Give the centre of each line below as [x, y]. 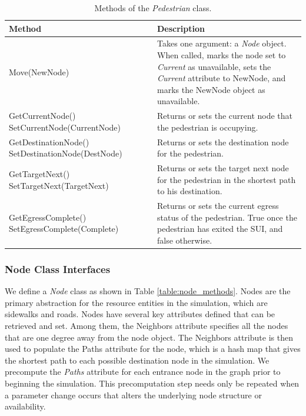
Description [181, 28]
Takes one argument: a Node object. [222, 43]
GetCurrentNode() [42, 116]
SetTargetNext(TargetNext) [59, 185]
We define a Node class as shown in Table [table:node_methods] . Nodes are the [148, 291]
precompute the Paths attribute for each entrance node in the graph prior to [143, 372]
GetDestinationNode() [49, 142]
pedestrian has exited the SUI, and [220, 229]
